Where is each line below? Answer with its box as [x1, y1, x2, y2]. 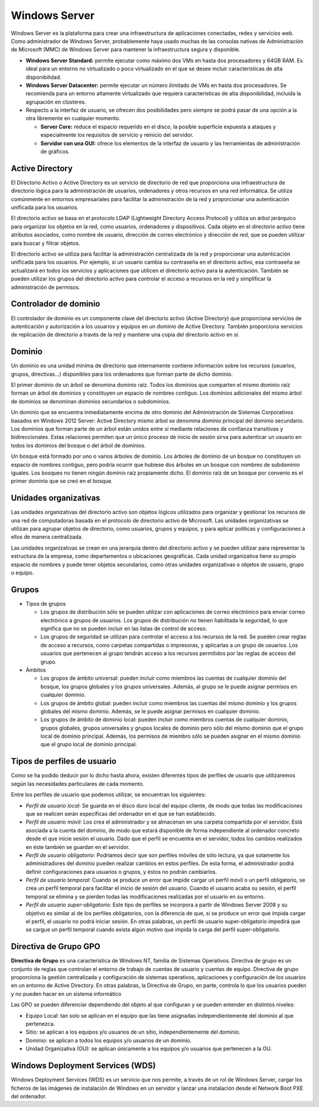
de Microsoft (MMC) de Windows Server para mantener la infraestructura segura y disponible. [11, 46, 240, 53]
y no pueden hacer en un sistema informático [11, 990, 122, 997]
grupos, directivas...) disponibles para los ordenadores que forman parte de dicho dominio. [11, 370, 233, 377]
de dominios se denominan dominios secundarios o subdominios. [11, 398, 171, 405]
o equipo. [11, 569, 34, 576]
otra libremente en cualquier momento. [25, 115, 121, 122]
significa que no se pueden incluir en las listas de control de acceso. [40, 625, 207, 632]
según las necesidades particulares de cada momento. [11, 780, 145, 787]
